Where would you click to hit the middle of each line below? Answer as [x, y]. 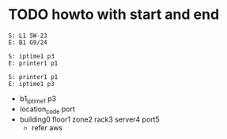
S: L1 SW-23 [28, 36]
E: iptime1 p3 [32, 84]
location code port [47, 110]
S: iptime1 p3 [32, 56]
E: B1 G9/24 [28, 42]
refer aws [47, 127]
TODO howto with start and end [114, 15]
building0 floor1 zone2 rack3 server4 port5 [89, 119]
